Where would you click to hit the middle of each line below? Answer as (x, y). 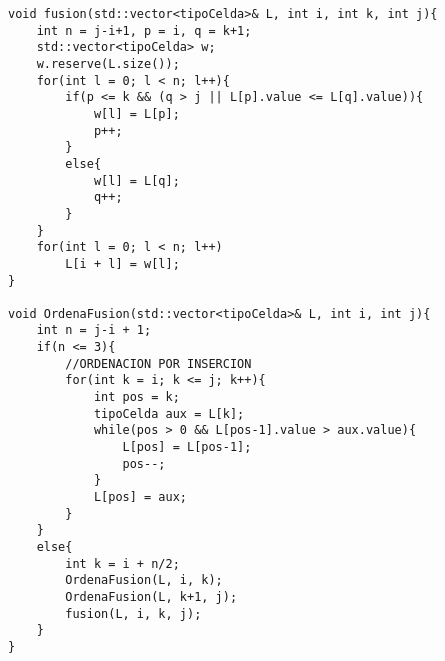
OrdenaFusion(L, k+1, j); (151, 596)
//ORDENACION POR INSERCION (158, 363)
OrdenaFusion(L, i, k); (144, 580)
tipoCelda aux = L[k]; (169, 413)
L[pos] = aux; (140, 497)
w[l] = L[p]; (136, 113)
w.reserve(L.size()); (108, 63)
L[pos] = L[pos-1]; (187, 447)
